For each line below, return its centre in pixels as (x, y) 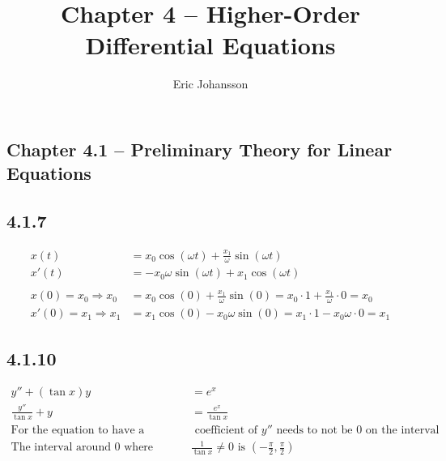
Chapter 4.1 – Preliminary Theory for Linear (200, 149)
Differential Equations (210, 45)
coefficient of (226, 430)
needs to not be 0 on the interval (358, 430)
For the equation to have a (78, 430)
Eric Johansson (210, 84)
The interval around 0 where (82, 448)
